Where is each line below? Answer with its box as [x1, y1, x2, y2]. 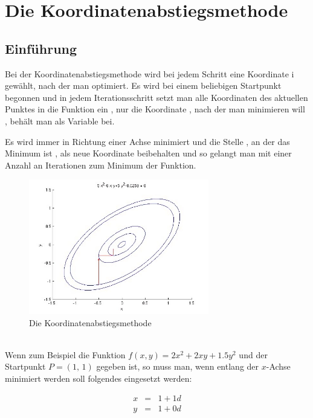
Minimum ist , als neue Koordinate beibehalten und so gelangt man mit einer [5, 147, 292, 159]
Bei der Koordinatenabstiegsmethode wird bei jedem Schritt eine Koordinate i [5, 67, 294, 80]
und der [239, 348, 268, 361]
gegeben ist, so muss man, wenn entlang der [96, 360, 259, 373]
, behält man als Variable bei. [5, 114, 115, 127]
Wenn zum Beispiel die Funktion [5, 348, 126, 361]
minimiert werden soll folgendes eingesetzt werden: [5, 371, 192, 384]
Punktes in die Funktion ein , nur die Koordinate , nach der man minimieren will [5, 103, 305, 115]
